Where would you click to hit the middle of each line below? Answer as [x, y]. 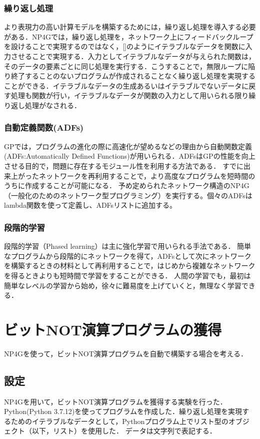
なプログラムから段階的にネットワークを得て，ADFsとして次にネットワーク [128, 256]
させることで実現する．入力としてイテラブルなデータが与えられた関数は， [133, 56]
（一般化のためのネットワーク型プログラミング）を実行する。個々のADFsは [128, 195]
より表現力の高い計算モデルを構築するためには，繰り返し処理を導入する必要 [130, 27]
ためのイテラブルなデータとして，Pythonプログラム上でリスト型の [119, 421]
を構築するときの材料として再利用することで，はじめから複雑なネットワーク [130, 266]
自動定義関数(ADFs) [44, 127]
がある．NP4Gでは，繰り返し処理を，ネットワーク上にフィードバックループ [129, 36]
